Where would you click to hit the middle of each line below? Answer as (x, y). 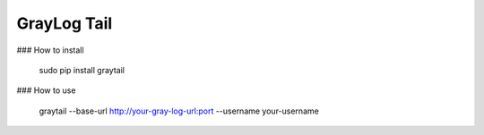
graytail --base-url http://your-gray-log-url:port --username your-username (179, 111)
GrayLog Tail (65, 23)
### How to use (46, 90)
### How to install (50, 50)
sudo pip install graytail (82, 70)
